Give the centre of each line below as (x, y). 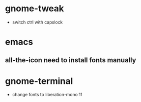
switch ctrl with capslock (37, 22)
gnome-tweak (35, 9)
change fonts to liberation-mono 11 (47, 95)
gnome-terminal (39, 81)
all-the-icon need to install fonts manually (71, 60)
